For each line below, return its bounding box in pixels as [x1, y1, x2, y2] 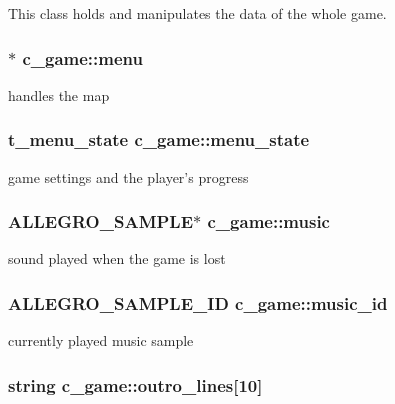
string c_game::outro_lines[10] [8, 372, 263, 397]
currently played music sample [8, 330, 194, 351]
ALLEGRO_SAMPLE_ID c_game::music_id [8, 290, 388, 315]
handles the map [8, 84, 110, 105]
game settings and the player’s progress [8, 166, 249, 187]
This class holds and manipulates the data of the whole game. [8, 3, 387, 23]
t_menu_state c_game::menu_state [8, 127, 310, 152]
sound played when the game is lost [8, 248, 226, 269]
